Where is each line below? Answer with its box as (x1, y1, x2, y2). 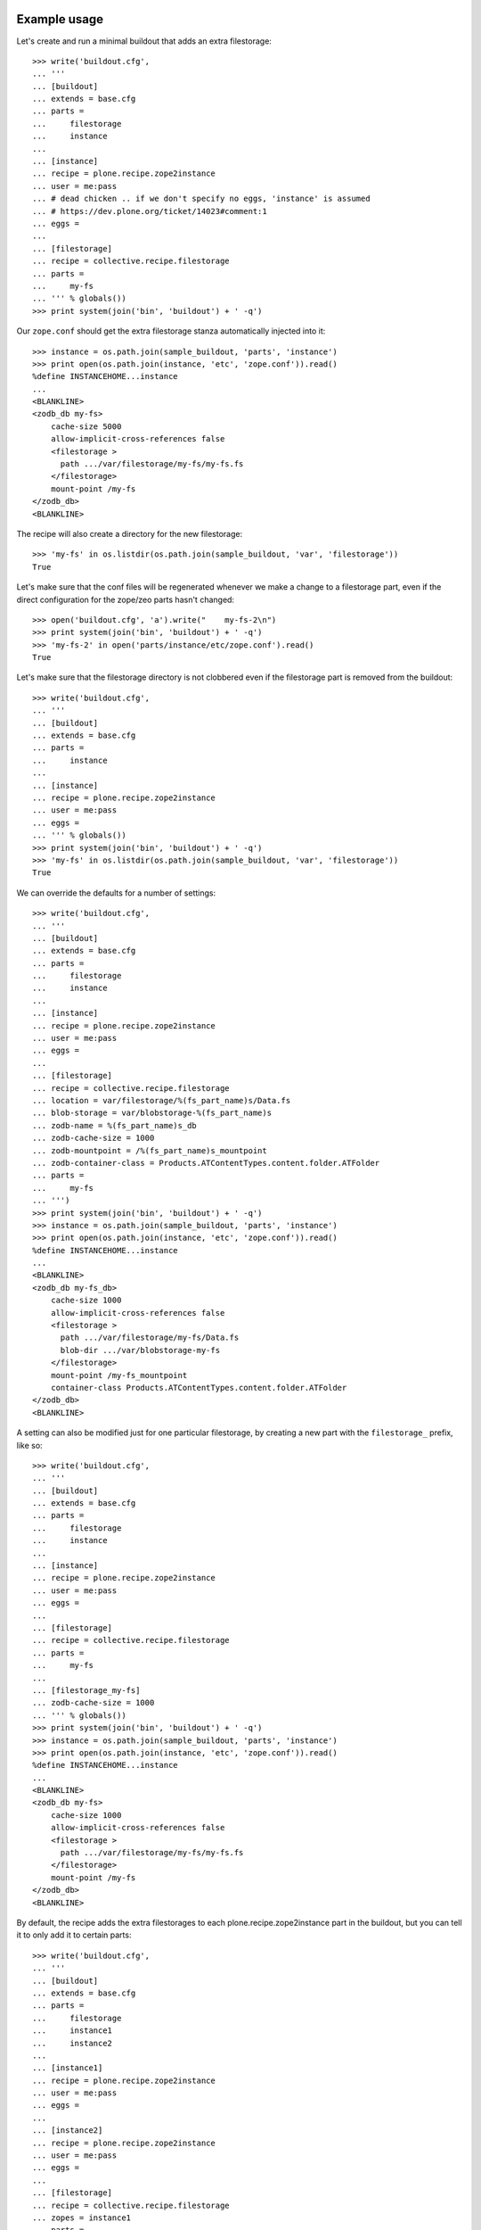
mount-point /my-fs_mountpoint (50, 1370, 188, 1380)
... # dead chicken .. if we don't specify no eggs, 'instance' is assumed (32, 194, 371, 204)
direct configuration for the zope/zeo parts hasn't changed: (16, 594, 235, 605)
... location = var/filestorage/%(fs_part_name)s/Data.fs (32, 1095, 291, 1105)
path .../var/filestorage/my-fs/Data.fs (60, 1333, 240, 1342)
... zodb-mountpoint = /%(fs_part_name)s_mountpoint (32, 1145, 267, 1155)
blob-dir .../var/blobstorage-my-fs (60, 1345, 221, 1355)
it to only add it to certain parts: (16, 1929, 132, 1940)
